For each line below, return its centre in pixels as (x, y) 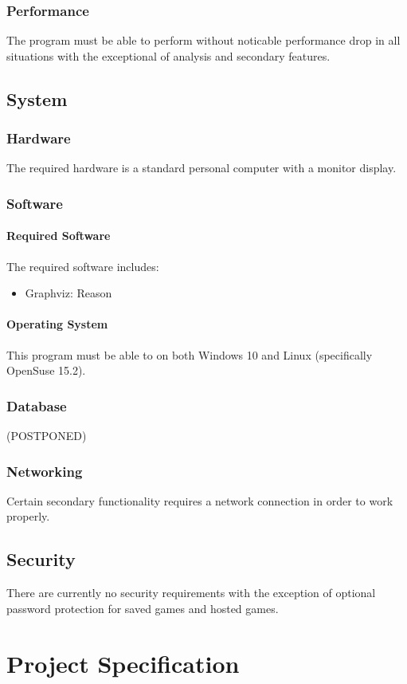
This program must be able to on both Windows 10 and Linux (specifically (190, 354)
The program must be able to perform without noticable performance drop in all (203, 40)
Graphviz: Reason (68, 293)
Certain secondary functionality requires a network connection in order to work (200, 500)
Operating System (57, 324)
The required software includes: (83, 266)
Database (37, 405)
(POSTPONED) (47, 436)
